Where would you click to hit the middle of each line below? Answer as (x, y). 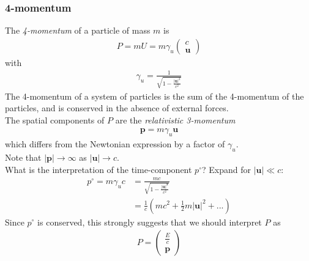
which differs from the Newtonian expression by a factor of (115, 144)
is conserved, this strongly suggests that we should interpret (150, 222)
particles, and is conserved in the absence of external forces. (117, 108)
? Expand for (226, 169)
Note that (23, 157)
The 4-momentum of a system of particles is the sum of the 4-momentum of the (154, 96)
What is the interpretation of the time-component (99, 169)
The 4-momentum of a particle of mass (78, 30)
